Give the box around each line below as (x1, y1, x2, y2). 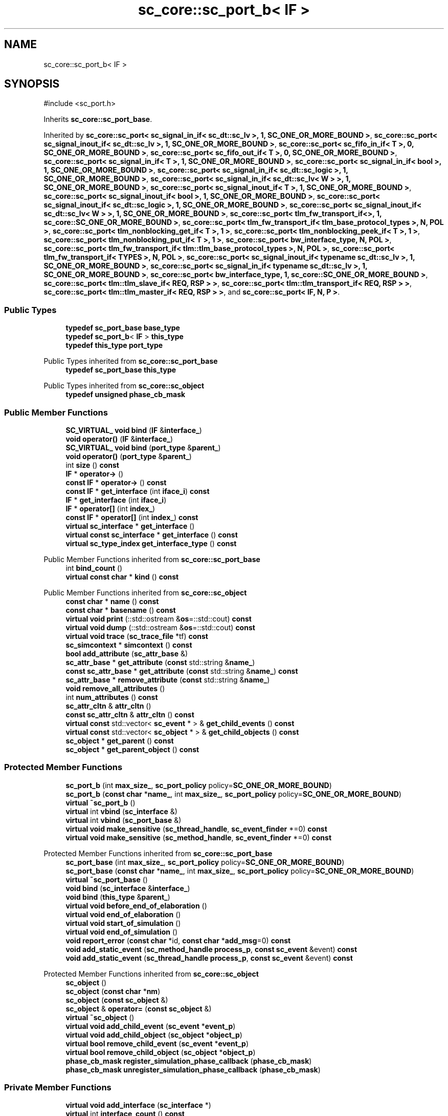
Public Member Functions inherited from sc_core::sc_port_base (43, 554, 260, 564)
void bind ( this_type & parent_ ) (65, 892, 170, 901)
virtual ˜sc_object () (65, 1012, 135, 1022)
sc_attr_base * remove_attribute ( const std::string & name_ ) (65, 675, 270, 684)
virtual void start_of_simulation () (65, 918, 181, 927)
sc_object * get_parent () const (65, 736, 174, 745)
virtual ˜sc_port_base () (65, 875, 148, 884)
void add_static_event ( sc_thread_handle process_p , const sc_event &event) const (65, 953, 353, 962)
